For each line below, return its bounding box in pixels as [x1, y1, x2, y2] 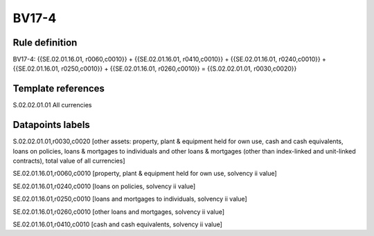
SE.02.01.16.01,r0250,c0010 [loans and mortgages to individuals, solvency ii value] [12, 194, 247, 203]
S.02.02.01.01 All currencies [12, 101, 92, 109]
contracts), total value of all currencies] [12, 156, 125, 165]
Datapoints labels [12, 119, 90, 131]
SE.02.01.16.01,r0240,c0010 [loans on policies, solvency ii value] [12, 182, 196, 190]
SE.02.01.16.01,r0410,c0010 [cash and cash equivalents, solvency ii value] [12, 220, 223, 228]
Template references [12, 83, 105, 95]
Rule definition [12, 37, 78, 48]
